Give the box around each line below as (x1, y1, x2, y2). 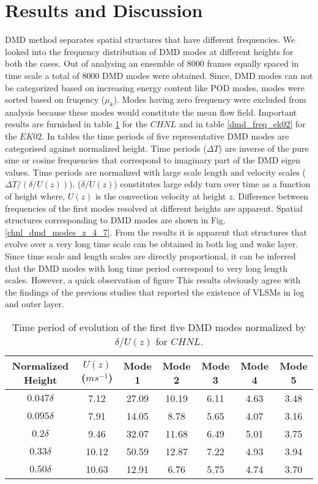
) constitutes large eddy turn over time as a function (114, 177, 311, 190)
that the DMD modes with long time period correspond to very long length (5, 261, 287, 274)
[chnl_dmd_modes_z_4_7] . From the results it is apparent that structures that (5, 225, 307, 238)
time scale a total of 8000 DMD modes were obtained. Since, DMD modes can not (5, 69, 313, 81)
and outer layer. (5, 297, 64, 310)
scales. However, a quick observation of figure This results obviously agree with (5, 274, 301, 286)
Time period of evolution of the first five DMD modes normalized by (12, 319, 306, 334)
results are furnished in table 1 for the (5, 117, 147, 130)
